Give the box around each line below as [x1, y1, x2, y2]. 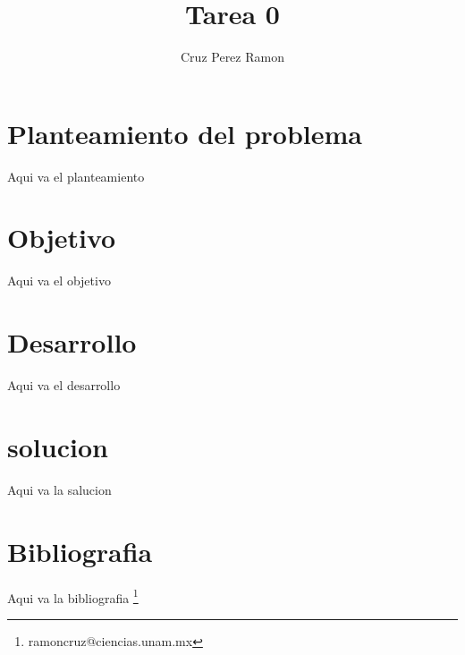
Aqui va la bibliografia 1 [7, 585, 139, 607]
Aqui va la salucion [7, 480, 112, 498]
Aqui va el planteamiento [7, 166, 145, 185]
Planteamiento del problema [7, 115, 362, 151]
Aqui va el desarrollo [7, 376, 121, 395]
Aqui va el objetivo [7, 271, 111, 290]
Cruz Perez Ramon [181, 47, 284, 66]
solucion [7, 428, 108, 464]
